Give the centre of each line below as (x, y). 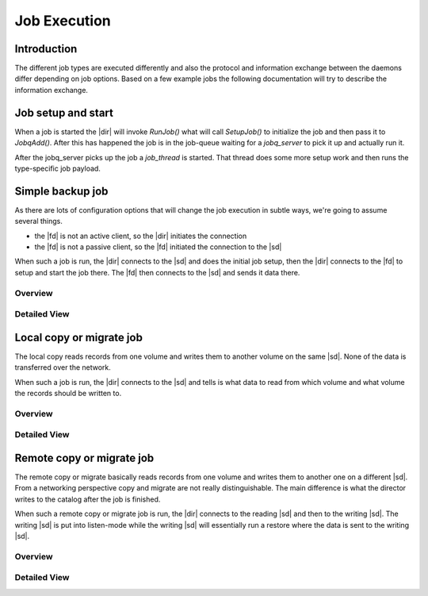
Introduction (46, 49)
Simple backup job (61, 191)
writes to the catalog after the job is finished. (88, 499)
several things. (39, 221)
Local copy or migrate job (78, 337)
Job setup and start (64, 112)
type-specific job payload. (57, 168)
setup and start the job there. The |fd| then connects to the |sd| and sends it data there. (157, 272)
